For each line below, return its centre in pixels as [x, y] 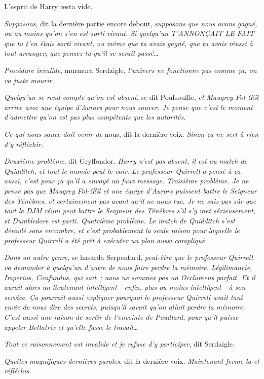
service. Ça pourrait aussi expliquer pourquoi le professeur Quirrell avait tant [124, 297]
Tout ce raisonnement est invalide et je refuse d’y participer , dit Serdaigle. [119, 344]
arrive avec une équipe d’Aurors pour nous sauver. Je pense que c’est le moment [128, 107]
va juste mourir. [29, 80]
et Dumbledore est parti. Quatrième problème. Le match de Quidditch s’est [120, 220]
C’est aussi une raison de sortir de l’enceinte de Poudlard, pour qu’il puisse [121, 317]
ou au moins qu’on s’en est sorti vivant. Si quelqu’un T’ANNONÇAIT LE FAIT [129, 33]
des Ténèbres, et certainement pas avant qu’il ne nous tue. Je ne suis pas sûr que [130, 200]
